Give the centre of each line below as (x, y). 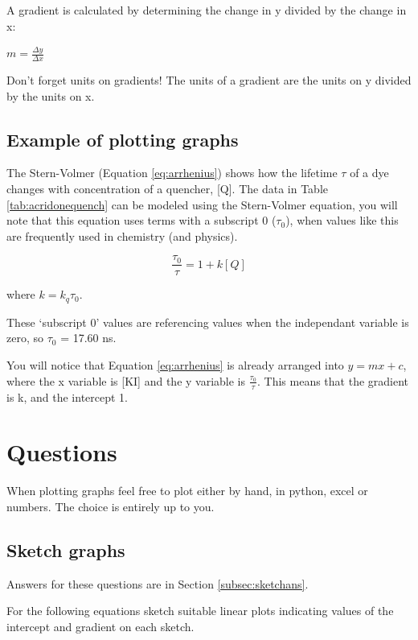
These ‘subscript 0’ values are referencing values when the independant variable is (208, 322)
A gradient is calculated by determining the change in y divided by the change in (207, 10)
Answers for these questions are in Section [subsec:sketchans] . (158, 583)
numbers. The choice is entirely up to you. (111, 506)
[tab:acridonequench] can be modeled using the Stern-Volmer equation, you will (202, 204)
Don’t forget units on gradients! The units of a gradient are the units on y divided (209, 80)
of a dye (369, 173)
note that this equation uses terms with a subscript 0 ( (141, 220)
